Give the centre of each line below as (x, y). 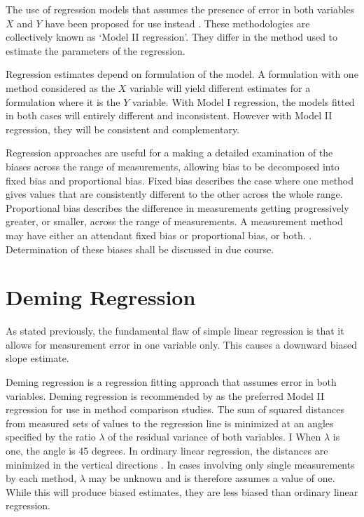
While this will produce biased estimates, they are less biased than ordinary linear (182, 491)
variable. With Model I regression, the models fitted (243, 101)
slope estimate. (37, 358)
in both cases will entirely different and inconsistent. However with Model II (169, 115)
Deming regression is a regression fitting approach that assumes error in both (171, 382)
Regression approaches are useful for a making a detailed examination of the (169, 153)
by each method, (41, 478)
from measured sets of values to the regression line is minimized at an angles (170, 423)
